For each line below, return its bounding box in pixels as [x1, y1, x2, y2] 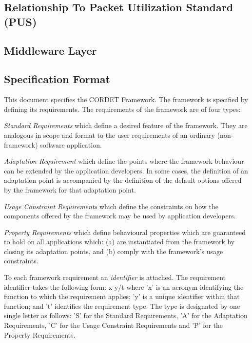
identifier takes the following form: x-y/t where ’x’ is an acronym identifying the [4, 281, 244, 292]
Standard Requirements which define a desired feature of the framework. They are [4, 120, 248, 130]
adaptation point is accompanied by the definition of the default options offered [4, 175, 242, 185]
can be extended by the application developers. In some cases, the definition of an [4, 165, 248, 175]
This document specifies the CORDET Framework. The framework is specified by [4, 94, 248, 105]
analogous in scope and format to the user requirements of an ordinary [4, 129, 215, 140]
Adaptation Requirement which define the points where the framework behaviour [4, 156, 244, 166]
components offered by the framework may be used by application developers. [4, 211, 236, 221]
